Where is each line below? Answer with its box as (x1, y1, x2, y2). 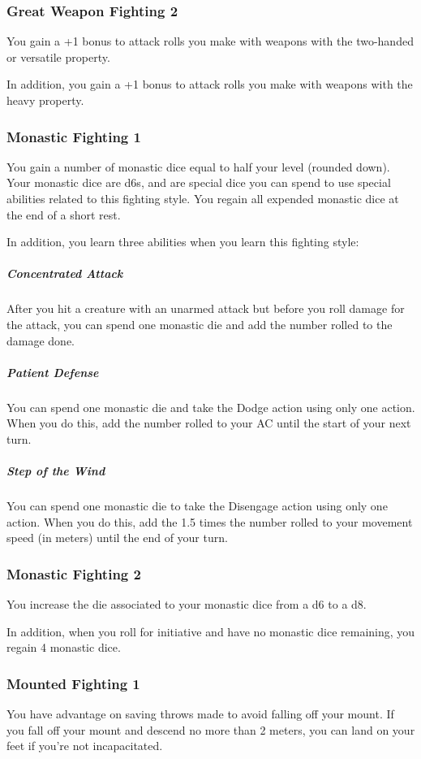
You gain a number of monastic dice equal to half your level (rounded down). (6, 158, 390, 175)
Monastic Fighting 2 (6, 563, 141, 583)
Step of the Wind (6, 462, 105, 479)
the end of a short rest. (6, 206, 121, 223)
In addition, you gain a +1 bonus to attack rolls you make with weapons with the (6, 76, 413, 93)
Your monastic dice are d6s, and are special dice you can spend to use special (6, 174, 391, 191)
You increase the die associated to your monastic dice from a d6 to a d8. (6, 596, 367, 613)
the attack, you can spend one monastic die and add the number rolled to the (6, 315, 393, 332)
